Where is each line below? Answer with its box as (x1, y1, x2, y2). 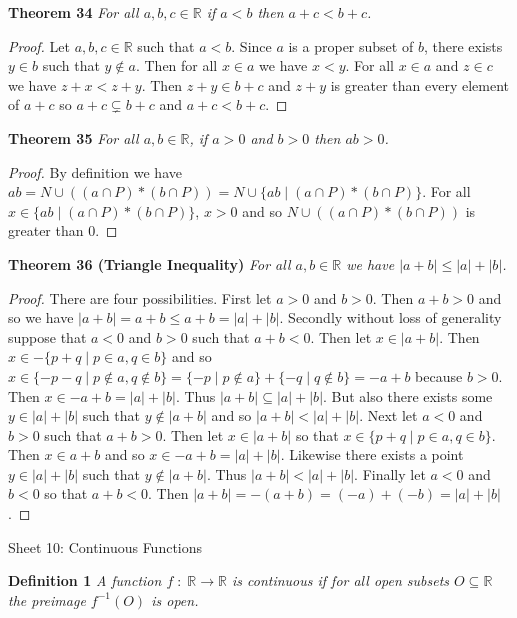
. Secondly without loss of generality (279, 307, 502, 328)
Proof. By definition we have (8, 161, 182, 182)
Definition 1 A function (8, 570, 162, 591)
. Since (231, 35, 272, 56)
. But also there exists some (323, 385, 493, 406)
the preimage (8, 589, 86, 610)
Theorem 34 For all (8, 2, 139, 22)
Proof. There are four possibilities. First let (8, 287, 272, 308)
